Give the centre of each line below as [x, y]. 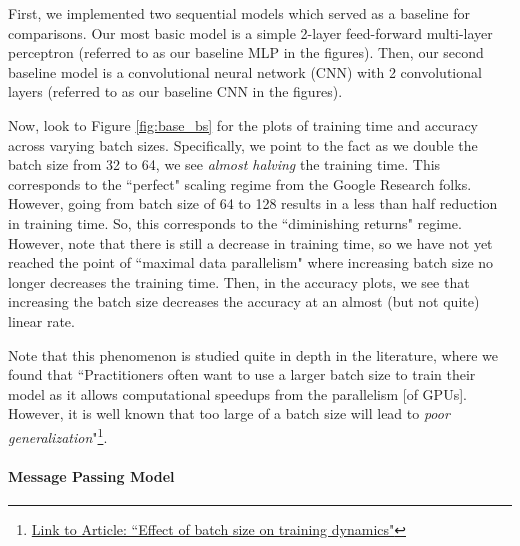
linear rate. [41, 320]
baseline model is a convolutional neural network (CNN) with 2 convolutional [245, 71]
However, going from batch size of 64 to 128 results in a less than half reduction [253, 203]
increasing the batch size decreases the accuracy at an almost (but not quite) [244, 301]
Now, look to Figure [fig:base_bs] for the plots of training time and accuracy [243, 124]
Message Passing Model [91, 475]
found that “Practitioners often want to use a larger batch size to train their [242, 374]
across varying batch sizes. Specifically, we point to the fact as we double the [243, 144]
